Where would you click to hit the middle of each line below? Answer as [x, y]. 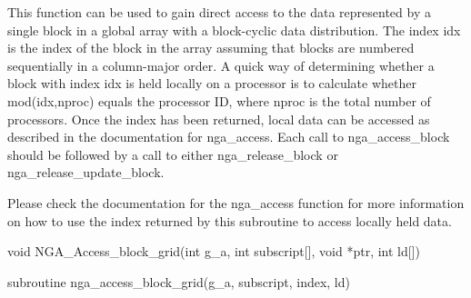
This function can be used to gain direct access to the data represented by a [219, 12]
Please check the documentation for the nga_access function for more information [236, 202]
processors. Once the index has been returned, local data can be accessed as [219, 119]
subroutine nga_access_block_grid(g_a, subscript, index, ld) [179, 281]
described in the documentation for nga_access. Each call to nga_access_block [229, 137]
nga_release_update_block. [86, 172]
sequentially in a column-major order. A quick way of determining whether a [221, 65]
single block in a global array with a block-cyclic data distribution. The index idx [234, 30]
